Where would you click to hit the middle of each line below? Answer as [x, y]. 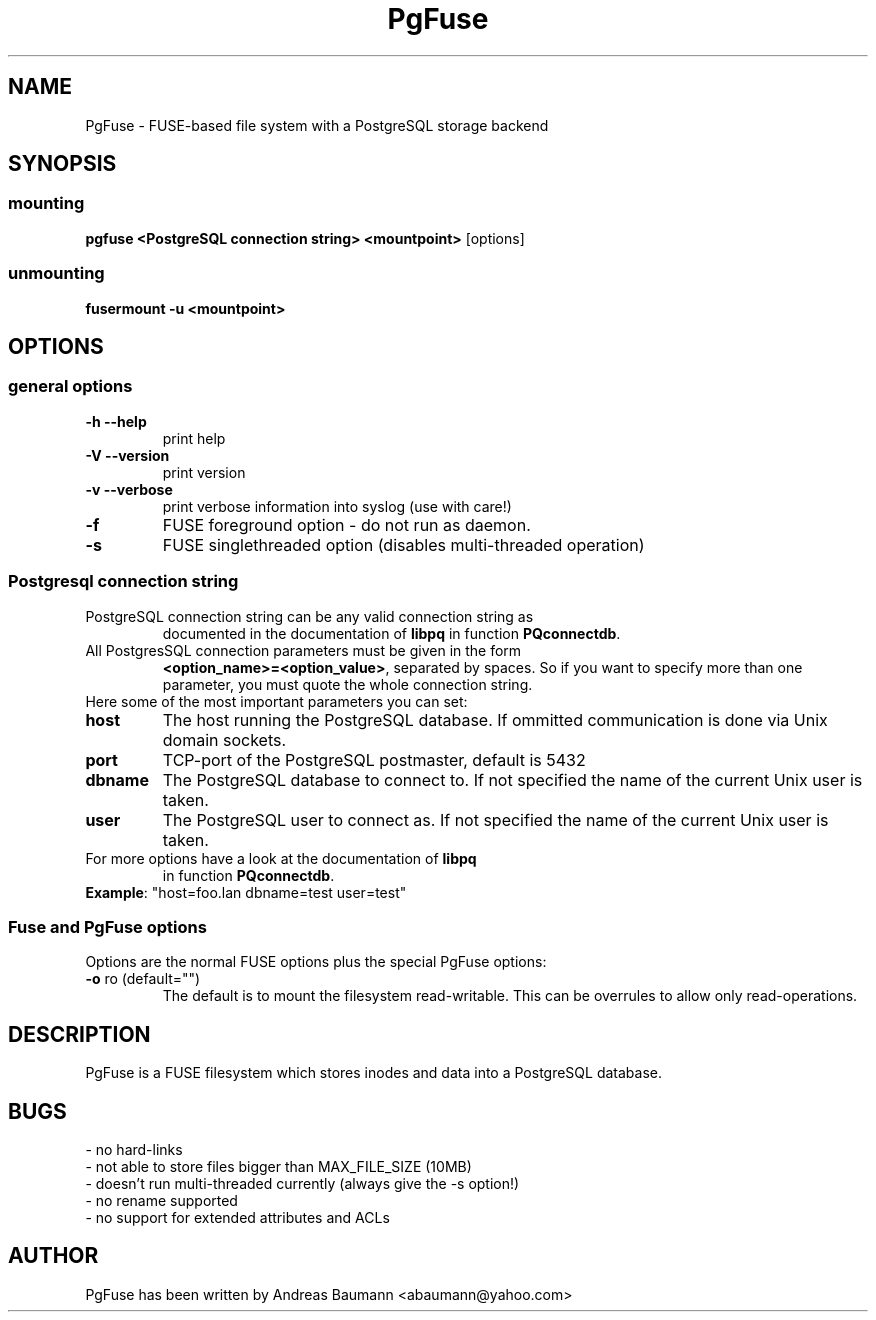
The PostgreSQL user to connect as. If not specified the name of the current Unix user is [495, 819]
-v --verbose [129, 489]
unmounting [56, 273]
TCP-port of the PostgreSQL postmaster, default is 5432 [374, 759]
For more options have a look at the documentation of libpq [281, 858]
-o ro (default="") [143, 979]
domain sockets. [224, 739]
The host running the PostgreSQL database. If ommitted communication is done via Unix [495, 719]
